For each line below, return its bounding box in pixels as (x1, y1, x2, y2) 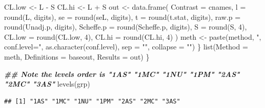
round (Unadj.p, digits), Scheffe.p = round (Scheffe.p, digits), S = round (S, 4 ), (4, 21, 247, 32)
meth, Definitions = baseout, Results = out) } (4, 51, 150, 62)
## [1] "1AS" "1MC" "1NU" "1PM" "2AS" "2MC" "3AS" (4, 97, 180, 105)
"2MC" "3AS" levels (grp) (4, 78, 90, 89)
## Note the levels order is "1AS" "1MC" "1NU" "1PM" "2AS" (4, 68, 240, 79)
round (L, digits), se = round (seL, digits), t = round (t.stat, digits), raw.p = (4, 11, 241, 22)
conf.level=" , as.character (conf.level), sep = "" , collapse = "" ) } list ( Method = (4, 41, 248, 52)
